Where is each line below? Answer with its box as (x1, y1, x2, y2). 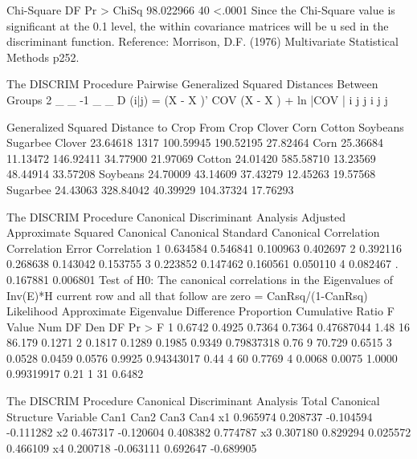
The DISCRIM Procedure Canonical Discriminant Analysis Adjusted (6, 208, 346, 225)
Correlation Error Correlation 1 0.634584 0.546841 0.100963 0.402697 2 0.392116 (6, 239, 403, 256)
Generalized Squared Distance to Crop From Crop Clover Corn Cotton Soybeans (6, 118, 404, 135)
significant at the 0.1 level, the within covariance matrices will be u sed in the (6, 17, 389, 34)
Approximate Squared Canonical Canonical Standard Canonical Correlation (6, 224, 380, 241)
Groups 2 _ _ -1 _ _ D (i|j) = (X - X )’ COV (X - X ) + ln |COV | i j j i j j (6, 91, 388, 108)
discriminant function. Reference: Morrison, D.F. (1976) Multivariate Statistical (6, 33, 399, 50)
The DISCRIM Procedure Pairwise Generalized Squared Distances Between (6, 75, 378, 92)
